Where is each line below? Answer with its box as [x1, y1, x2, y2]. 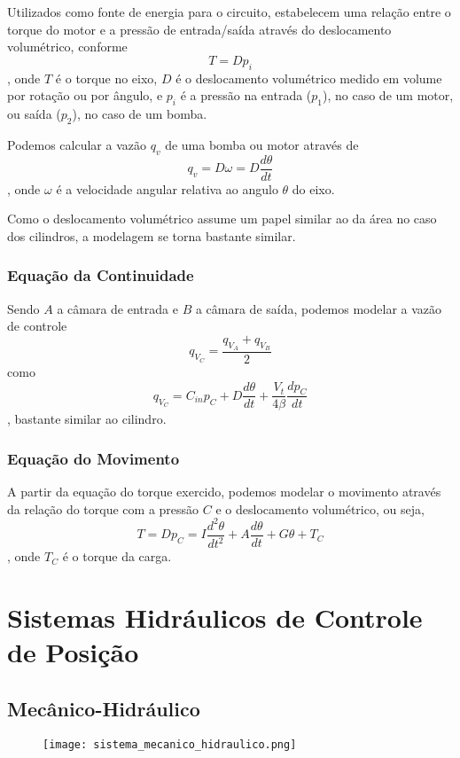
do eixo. [292, 179, 335, 198]
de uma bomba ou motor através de [165, 135, 359, 153]
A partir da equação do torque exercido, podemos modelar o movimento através [7, 482, 441, 501]
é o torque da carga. [62, 547, 172, 566]
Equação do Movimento [7, 447, 180, 469]
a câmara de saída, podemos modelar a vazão [195, 299, 442, 317]
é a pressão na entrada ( [180, 86, 312, 105]
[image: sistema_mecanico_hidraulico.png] [43, 738, 297, 751]
